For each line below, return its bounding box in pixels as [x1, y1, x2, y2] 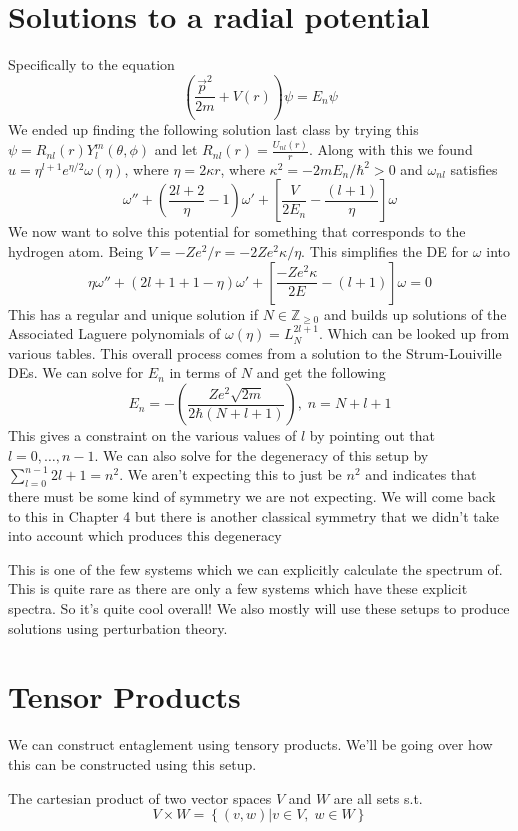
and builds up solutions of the [323, 303, 507, 324]
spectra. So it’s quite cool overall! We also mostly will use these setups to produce [8, 598, 510, 618]
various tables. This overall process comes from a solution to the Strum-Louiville [8, 342, 502, 363]
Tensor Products [8, 676, 241, 717]
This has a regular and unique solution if [8, 303, 259, 324]
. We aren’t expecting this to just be [119, 464, 342, 485]
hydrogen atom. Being [8, 241, 144, 262]
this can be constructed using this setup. [8, 753, 257, 774]
